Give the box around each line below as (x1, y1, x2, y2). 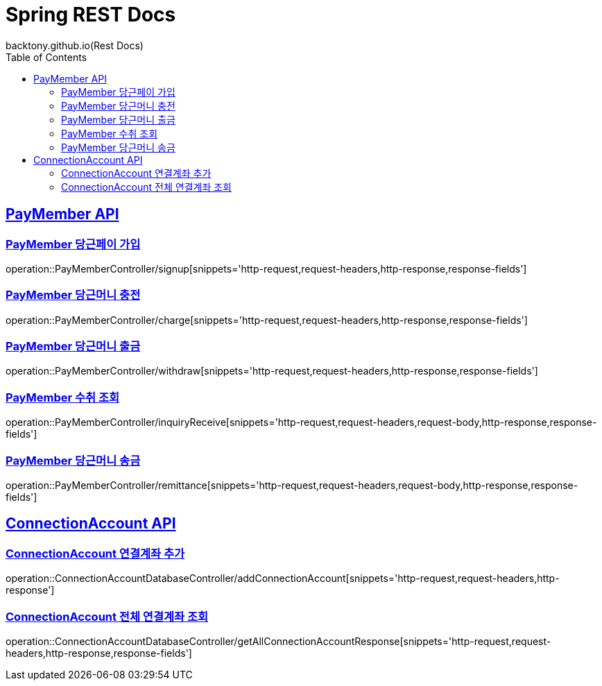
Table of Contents (6, 51, 87, 63)
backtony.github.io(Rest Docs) (6, 39, 144, 51)
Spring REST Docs (6, 3, 176, 26)
